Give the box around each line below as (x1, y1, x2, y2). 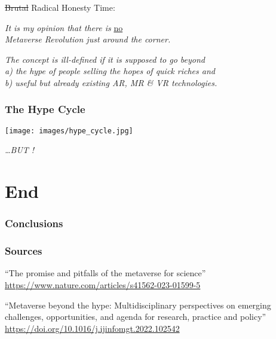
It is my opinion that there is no (5, 21, 123, 33)
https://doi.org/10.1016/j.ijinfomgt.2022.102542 (5, 322, 180, 334)
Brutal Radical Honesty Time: (5, 1, 115, 13)
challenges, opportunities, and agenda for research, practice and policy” (5, 310, 266, 323)
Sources (5, 243, 42, 258)
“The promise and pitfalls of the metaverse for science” (5, 267, 206, 279)
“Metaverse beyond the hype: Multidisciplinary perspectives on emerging (5, 298, 271, 311)
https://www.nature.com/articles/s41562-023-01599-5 (5, 279, 201, 291)
